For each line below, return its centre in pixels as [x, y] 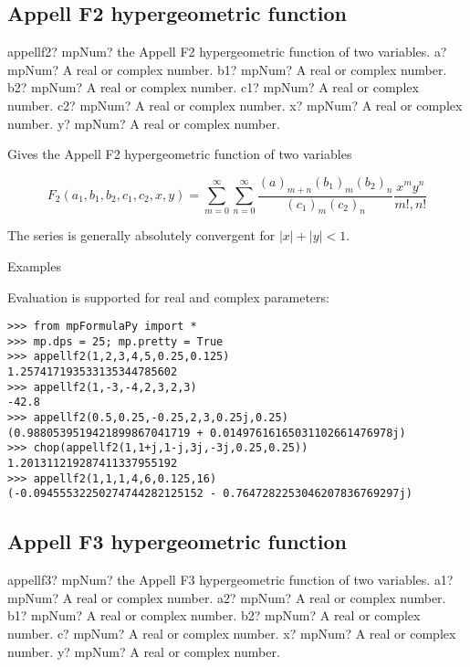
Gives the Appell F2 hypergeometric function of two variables [180, 154]
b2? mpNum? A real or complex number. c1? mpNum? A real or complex [213, 87]
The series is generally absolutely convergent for [141, 235]
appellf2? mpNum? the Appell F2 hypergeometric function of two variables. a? [227, 52]
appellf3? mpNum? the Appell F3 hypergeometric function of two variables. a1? [230, 580]
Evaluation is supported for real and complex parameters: [168, 296]
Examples [34, 265]
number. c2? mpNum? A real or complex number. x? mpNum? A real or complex [235, 105]
